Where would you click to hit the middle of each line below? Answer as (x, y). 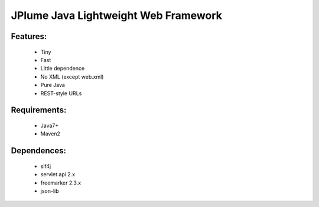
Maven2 (50, 134)
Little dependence (63, 69)
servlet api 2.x (58, 174)
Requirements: (39, 110)
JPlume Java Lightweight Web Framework (117, 15)
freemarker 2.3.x (61, 183)
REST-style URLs (61, 93)
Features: (29, 36)
